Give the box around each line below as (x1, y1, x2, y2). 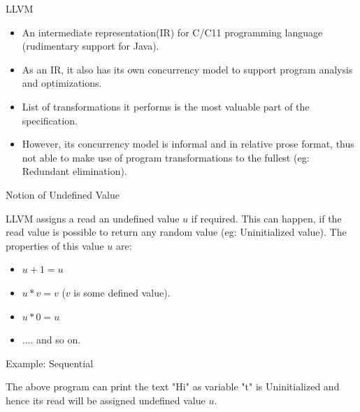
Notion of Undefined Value (6, 187, 120, 201)
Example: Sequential (6, 355, 94, 370)
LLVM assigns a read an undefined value (6, 211, 180, 225)
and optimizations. (22, 76, 102, 90)
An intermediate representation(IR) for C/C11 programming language (22, 24, 323, 39)
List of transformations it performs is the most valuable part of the (22, 99, 310, 113)
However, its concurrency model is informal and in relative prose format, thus (22, 136, 354, 151)
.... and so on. (22, 332, 81, 347)
